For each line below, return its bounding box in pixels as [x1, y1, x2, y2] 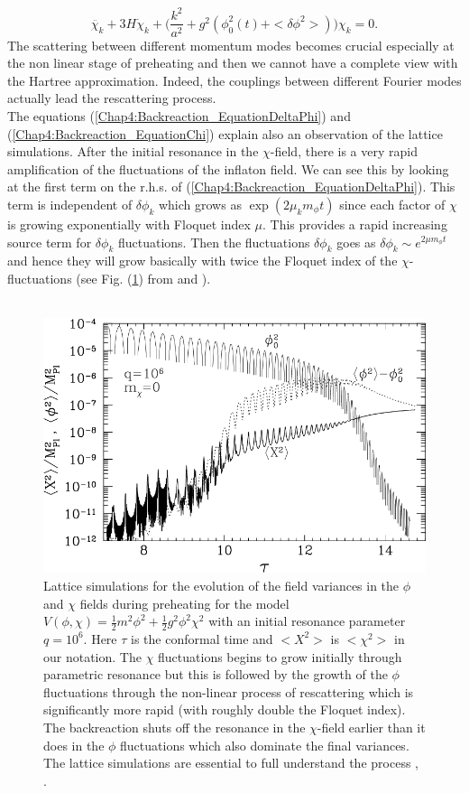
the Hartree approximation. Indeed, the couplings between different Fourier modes [7, 70, 462, 89]
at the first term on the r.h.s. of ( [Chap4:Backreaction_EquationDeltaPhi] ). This [7, 177, 455, 196]
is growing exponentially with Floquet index [7, 214, 251, 233]
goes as [336, 232, 376, 251]
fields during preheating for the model [79, 593, 290, 612]
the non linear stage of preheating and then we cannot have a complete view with [7, 53, 458, 72]
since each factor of [339, 194, 446, 213]
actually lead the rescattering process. [7, 89, 216, 107]
